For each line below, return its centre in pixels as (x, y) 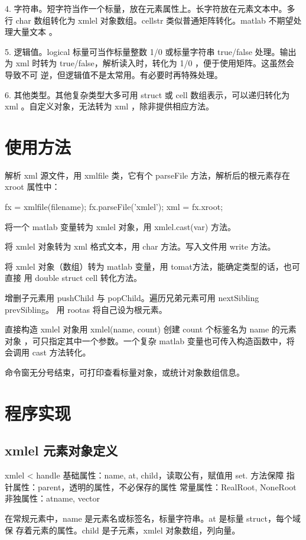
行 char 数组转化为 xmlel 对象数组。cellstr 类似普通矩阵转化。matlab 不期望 (149, 20)
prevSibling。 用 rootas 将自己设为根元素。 (86, 309)
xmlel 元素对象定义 (61, 450)
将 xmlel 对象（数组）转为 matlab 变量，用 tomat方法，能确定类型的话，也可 (152, 266)
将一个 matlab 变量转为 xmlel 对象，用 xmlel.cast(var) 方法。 (120, 226)
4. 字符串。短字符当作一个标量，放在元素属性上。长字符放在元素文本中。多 (150, 8)
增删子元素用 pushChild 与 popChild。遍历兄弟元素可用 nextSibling (132, 298)
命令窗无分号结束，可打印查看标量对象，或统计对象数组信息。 (125, 372)
